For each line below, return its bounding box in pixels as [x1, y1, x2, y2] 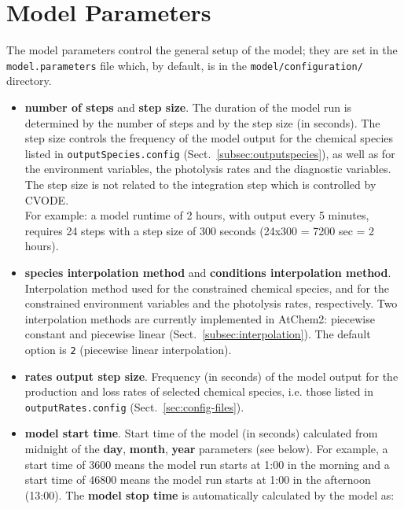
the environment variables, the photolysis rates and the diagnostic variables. [24, 160, 391, 177]
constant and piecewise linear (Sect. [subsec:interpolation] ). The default [24, 326, 371, 342]
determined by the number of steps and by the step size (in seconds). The [24, 114, 380, 131]
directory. [6, 72, 52, 89]
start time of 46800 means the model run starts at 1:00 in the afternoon [24, 471, 371, 488]
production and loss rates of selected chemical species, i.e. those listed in [24, 383, 373, 400]
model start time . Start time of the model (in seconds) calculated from [24, 425, 378, 441]
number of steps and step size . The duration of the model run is [24, 98, 352, 115]
